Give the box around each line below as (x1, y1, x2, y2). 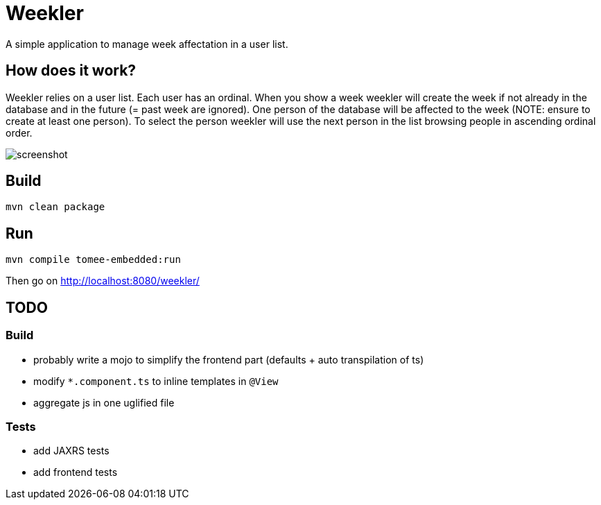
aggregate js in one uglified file (33, 396, 175, 409)
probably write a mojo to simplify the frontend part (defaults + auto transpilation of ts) (33, 353, 424, 366)
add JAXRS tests (33, 445, 110, 457)
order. (6, 126, 33, 139)
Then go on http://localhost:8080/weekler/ (6, 275, 200, 287)
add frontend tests (33, 466, 118, 479)
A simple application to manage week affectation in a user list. (6, 37, 288, 50)
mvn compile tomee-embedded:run (6, 254, 181, 266)
